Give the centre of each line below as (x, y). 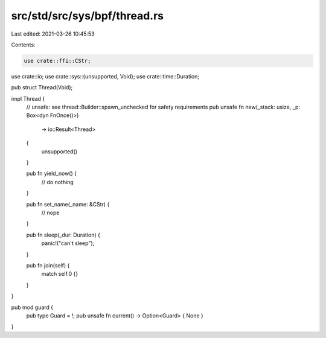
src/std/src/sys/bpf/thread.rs (88, 16)
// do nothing (57, 182)
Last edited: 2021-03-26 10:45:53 (53, 34)
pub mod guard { (32, 307)
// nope (50, 212)
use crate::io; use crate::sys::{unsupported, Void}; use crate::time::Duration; (105, 76)
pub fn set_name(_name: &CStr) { (68, 204)
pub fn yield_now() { (51, 174)
